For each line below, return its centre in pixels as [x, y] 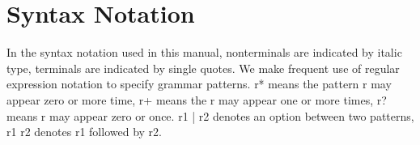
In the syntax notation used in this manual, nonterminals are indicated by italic [204, 52]
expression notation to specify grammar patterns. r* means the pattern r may [199, 84]
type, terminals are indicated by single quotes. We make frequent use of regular [203, 68]
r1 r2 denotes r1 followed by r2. [84, 132]
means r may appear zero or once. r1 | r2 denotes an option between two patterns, [210, 115]
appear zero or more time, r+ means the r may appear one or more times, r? [197, 99]
